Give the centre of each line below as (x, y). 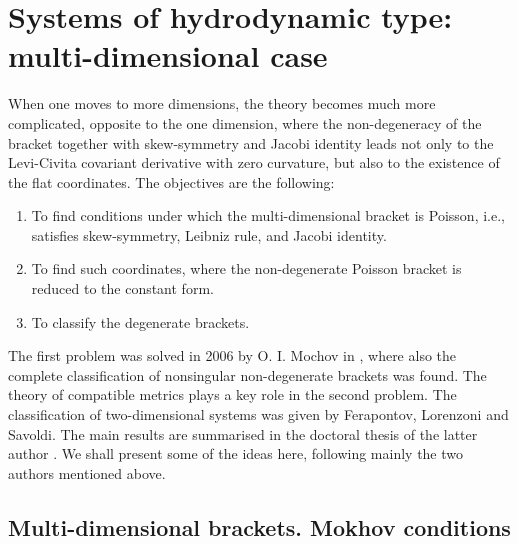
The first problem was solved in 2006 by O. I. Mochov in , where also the (232, 355)
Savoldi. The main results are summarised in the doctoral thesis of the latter (243, 433)
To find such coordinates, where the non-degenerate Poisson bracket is (246, 268)
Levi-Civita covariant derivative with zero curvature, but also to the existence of (254, 162)
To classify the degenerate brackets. (140, 321)
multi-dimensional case (168, 55)
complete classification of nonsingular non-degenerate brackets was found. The (247, 374)
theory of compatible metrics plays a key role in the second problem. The (232, 394)
